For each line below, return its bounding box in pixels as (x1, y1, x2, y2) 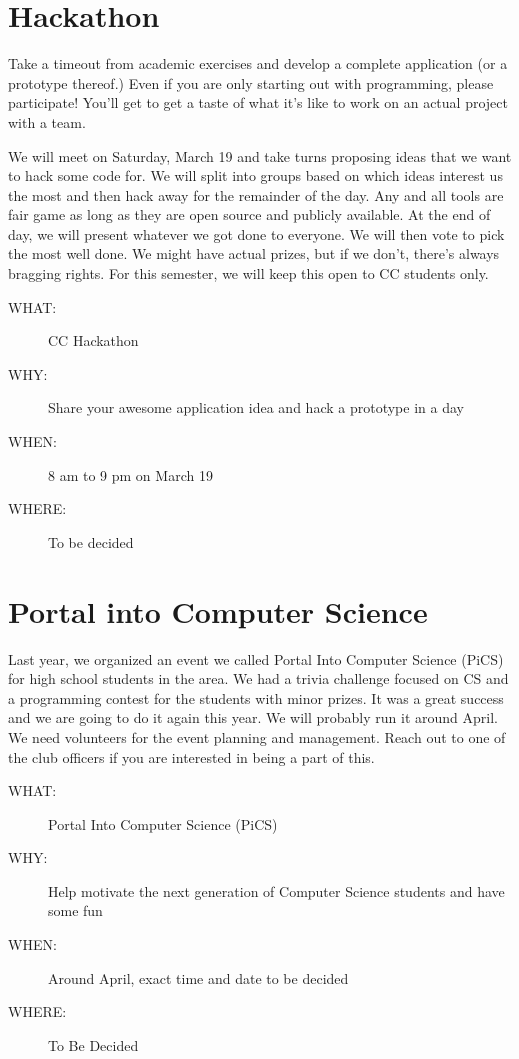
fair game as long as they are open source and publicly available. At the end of (8, 204, 491, 225)
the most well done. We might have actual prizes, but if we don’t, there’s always (8, 243, 500, 264)
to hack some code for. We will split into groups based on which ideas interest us (8, 165, 503, 186)
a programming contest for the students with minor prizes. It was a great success (8, 687, 504, 708)
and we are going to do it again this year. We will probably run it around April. (8, 707, 498, 728)
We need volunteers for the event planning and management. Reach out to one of (8, 726, 506, 747)
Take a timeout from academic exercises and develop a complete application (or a (8, 53, 508, 74)
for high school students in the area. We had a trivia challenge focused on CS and (8, 668, 509, 689)
